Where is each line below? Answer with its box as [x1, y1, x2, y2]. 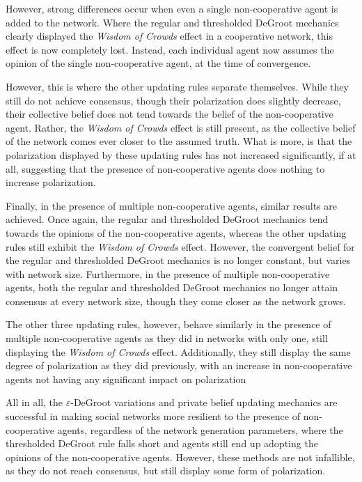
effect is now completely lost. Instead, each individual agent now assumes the [6, 42, 334, 56]
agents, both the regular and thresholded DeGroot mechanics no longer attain [6, 280, 338, 295]
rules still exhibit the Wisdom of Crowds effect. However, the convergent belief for [6, 239, 355, 254]
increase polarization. [6, 175, 96, 189]
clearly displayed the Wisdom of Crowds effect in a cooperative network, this [6, 29, 333, 43]
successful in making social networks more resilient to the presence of [6, 409, 300, 423]
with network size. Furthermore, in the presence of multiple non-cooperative [6, 266, 330, 281]
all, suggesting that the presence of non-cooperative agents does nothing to [6, 161, 325, 176]
